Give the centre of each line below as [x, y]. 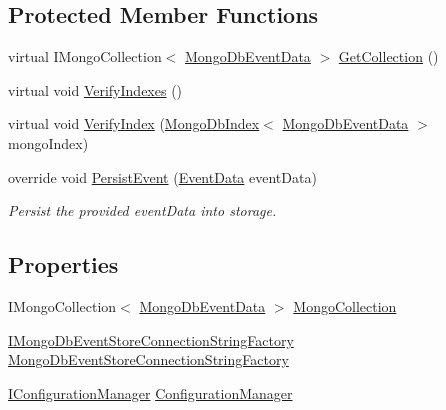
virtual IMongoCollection [85, 56]
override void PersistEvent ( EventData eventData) [162, 176]
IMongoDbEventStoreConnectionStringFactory [151, 339]
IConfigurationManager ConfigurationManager [150, 392]
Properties [63, 264]
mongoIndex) [48, 142]
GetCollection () [388, 56]
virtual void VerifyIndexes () [95, 89]
